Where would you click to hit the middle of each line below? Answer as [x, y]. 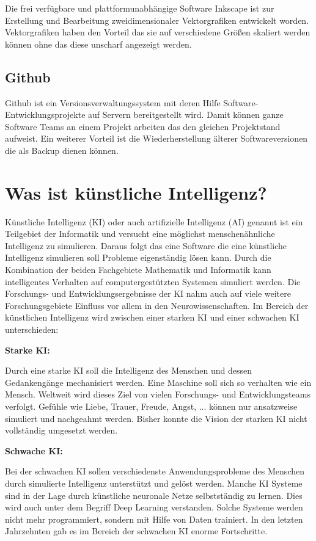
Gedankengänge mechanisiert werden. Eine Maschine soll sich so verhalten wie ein [158, 382]
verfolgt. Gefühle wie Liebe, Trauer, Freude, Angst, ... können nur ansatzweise [151, 406]
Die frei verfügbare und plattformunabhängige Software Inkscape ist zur [140, 8]
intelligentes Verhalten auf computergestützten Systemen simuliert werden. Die [153, 281]
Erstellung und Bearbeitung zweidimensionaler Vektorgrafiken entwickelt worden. [157, 20]
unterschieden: [32, 329]
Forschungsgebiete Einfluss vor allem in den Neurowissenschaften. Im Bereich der [157, 305]
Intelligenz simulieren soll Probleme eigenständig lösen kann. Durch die [138, 257]
